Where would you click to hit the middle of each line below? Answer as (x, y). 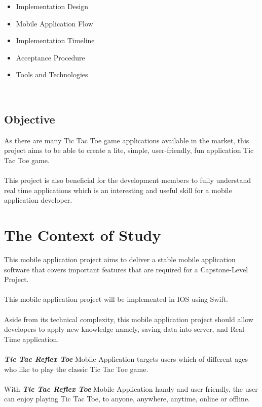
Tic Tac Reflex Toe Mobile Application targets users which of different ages (126, 358)
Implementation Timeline (55, 40)
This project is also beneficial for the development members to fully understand (128, 180)
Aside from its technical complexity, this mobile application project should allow (129, 319)
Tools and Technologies (52, 74)
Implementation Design (52, 6)
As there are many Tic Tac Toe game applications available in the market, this (127, 140)
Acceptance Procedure (50, 57)
